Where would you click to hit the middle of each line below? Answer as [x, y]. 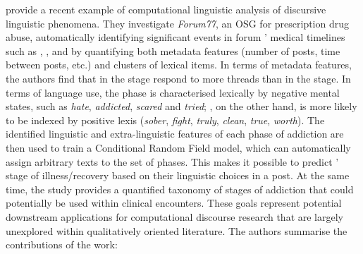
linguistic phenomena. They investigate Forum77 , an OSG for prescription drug [178, 23]
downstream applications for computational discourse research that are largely [174, 216]
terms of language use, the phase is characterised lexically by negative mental [173, 92]
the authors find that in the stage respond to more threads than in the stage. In [178, 78]
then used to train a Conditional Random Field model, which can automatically [178, 147]
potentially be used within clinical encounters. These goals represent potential [174, 203]
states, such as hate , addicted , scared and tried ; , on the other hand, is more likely [181, 106]
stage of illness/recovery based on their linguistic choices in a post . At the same [178, 175]
